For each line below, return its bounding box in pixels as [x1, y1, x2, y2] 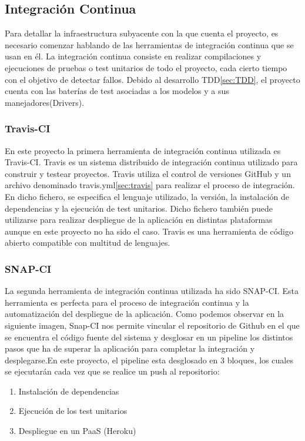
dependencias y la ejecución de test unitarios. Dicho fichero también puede [5, 202, 273, 214]
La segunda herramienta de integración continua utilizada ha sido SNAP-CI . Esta [5, 285, 299, 297]
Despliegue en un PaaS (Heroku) [18, 425, 136, 437]
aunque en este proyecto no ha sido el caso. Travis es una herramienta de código [5, 225, 293, 237]
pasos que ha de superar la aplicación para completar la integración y [5, 342, 255, 355]
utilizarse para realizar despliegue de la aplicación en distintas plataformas [5, 213, 273, 226]
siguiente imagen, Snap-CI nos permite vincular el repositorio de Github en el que [5, 319, 300, 331]
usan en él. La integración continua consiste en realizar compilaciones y [5, 50, 262, 62]
